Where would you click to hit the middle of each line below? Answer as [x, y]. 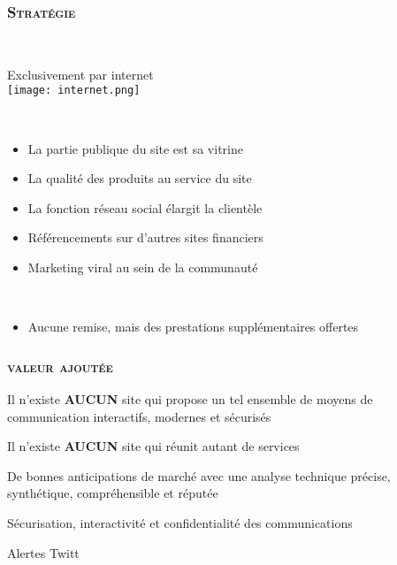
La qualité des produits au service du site [140, 178]
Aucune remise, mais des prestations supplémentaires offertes [193, 327]
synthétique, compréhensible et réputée [113, 493]
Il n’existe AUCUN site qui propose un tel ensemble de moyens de [190, 399]
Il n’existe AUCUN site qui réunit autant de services [153, 446]
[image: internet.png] [74, 91]
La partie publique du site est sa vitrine [135, 148]
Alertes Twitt [43, 552]
